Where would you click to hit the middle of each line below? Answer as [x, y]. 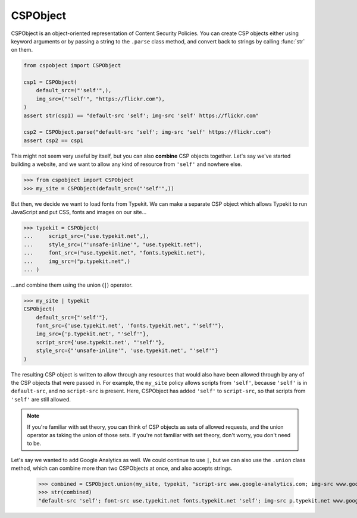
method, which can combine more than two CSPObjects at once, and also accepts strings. [122, 468]
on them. [22, 50]
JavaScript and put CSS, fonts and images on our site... [79, 212]
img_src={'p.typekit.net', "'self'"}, [93, 334]
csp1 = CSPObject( [50, 82]
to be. [34, 444]
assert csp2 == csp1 [53, 140]
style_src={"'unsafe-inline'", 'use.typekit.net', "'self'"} [127, 351]
